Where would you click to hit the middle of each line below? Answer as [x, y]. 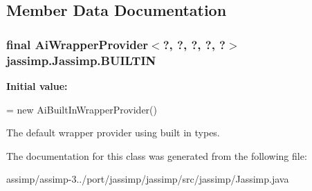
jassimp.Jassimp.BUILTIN [81, 60]
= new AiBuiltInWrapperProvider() [82, 109]
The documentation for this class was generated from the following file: [157, 155]
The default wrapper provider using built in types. [113, 133]
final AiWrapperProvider [77, 44]
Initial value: [37, 85]
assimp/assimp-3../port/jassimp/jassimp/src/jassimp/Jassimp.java [148, 179]
